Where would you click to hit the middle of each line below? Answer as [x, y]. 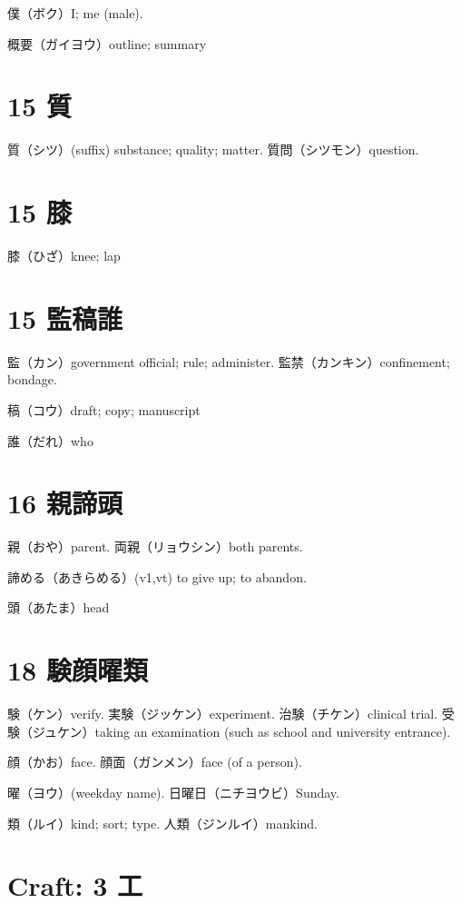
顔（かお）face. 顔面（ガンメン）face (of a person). [155, 762]
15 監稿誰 [65, 318]
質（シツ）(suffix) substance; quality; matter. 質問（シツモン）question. [213, 149]
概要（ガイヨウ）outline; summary [107, 43]
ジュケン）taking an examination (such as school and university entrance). [241, 731]
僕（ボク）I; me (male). [75, 13]
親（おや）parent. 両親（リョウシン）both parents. [155, 546]
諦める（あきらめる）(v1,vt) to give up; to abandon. [157, 576]
